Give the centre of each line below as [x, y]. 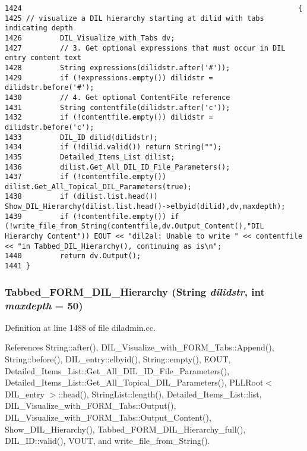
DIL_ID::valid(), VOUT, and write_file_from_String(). [107, 441]
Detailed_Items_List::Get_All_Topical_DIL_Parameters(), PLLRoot [134, 382]
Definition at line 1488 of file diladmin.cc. [80, 327]
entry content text [43, 58]
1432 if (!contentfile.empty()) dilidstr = [109, 118]
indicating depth [39, 28]
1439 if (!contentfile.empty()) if [92, 216]
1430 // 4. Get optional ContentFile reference [118, 97]
